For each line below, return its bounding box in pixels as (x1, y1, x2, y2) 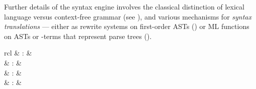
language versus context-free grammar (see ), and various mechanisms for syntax (4, 11, 252, 21)
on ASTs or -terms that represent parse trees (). (4, 30, 152, 41)
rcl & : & (4, 47, 32, 58)
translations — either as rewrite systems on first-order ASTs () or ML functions (4, 21, 249, 31)
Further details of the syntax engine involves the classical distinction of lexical (4, 1, 244, 11)
